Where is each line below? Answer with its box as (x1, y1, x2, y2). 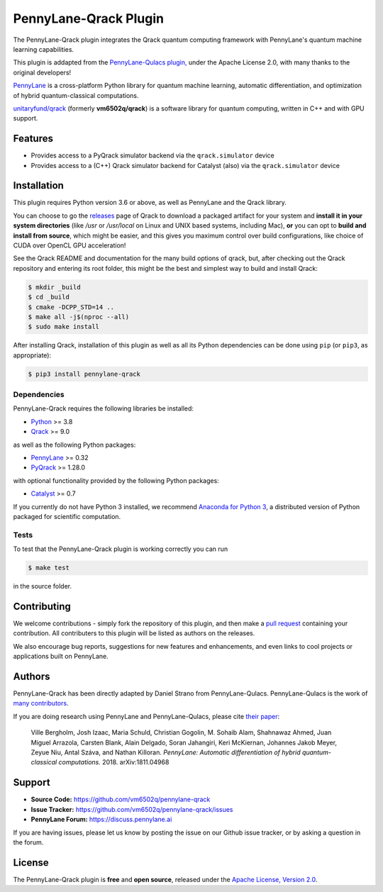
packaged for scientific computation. (13, 512, 121, 520)
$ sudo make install (28, 323, 99, 331)
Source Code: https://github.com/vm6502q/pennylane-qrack (30, 795, 211, 804)
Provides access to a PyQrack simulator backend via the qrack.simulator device (30, 151, 274, 160)
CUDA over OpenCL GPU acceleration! (13, 241, 126, 250)
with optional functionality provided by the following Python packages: (13, 476, 219, 485)
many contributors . (13, 699, 69, 708)
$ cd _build (28, 293, 70, 301)
